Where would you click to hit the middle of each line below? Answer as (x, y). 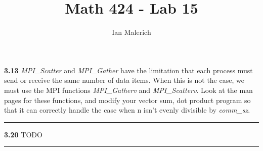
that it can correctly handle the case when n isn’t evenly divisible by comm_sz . (127, 110)
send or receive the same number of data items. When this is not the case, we (124, 80)
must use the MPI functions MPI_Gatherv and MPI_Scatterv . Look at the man (128, 90)
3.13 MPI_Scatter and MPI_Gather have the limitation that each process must (128, 70)
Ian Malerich (131, 32)
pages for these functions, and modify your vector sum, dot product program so (127, 100)
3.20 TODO (23, 134)
